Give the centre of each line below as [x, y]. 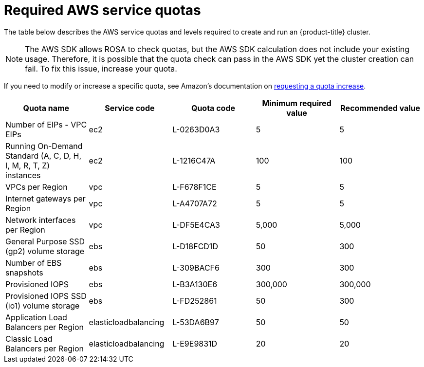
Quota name [46, 108]
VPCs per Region [37, 187]
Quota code [213, 108]
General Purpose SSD [45, 241]
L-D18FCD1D [195, 246]
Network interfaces [41, 220]
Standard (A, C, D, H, [44, 156]
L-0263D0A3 [196, 129]
